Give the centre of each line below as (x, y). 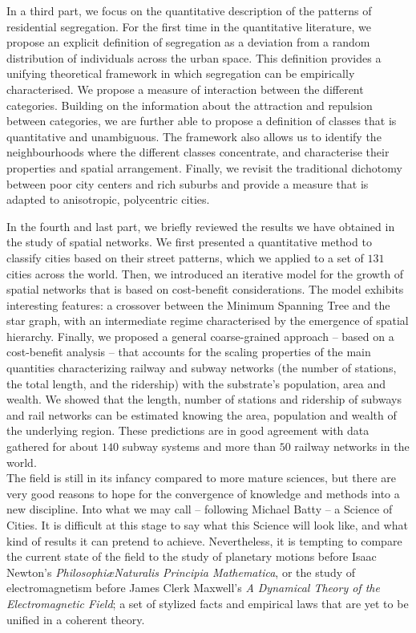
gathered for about (53, 446)
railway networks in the (352, 446)
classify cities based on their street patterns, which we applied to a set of (185, 257)
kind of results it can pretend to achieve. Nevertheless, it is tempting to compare (204, 540)
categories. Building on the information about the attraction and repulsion (190, 105)
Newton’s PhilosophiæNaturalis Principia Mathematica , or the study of (181, 572)
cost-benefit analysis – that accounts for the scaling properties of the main (189, 352)
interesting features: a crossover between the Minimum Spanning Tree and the (198, 304)
